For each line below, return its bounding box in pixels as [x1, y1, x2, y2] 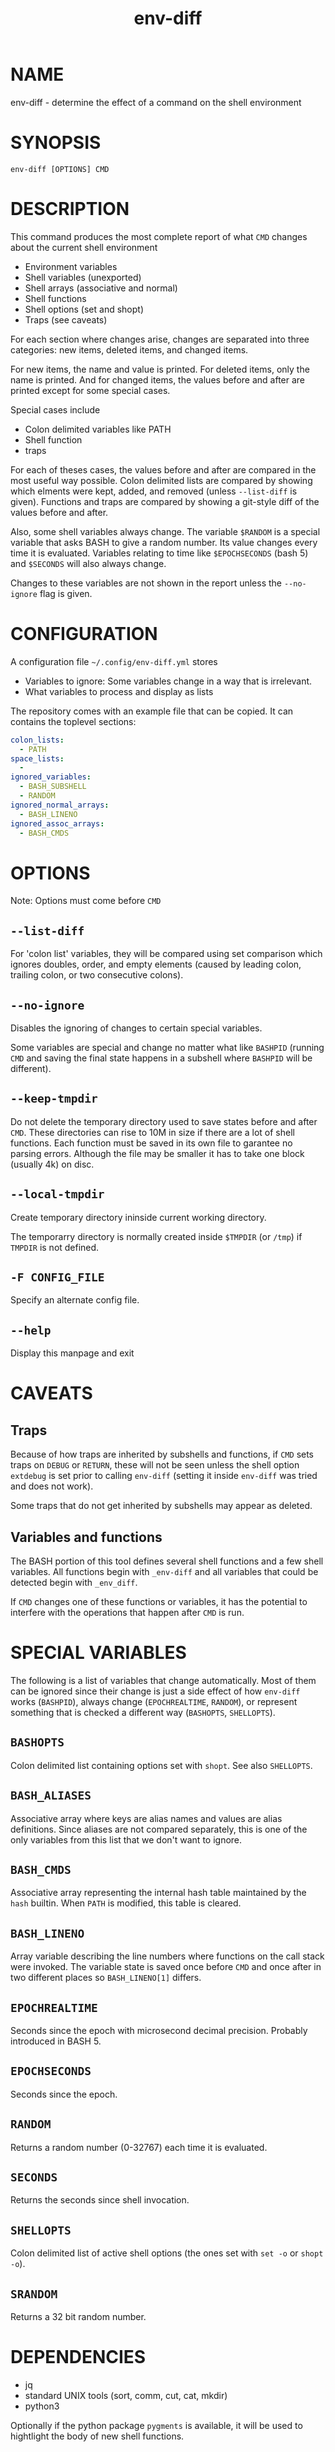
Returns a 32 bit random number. [10, 2311, 147, 2323]
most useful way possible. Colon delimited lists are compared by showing [10, 474, 313, 486]
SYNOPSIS [10, 132, 102, 154]
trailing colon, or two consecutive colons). [10, 969, 184, 981]
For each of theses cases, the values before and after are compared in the [10, 463, 317, 476]
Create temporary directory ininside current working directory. [10, 1211, 267, 1223]
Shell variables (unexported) [24, 271, 142, 283]
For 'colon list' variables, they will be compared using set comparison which [10, 948, 323, 960]
